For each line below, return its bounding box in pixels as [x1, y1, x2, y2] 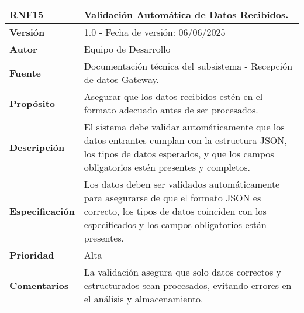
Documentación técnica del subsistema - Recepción [84, 59, 293, 73]
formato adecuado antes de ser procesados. [84, 103, 258, 116]
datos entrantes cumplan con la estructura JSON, [84, 133, 287, 147]
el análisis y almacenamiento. [84, 292, 203, 305]
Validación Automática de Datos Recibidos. [84, 8, 289, 21]
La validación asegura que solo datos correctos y [84, 265, 281, 278]
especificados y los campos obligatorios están [84, 218, 267, 231]
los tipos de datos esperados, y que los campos [84, 147, 274, 160]
